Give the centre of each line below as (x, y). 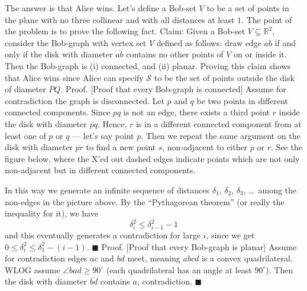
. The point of (267, 19)
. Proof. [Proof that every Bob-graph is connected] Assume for (173, 89)
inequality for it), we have (51, 213)
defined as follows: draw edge (209, 42)
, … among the (270, 190)
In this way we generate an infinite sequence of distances (107, 190)
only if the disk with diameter (59, 54)
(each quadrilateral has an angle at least (179, 269)
